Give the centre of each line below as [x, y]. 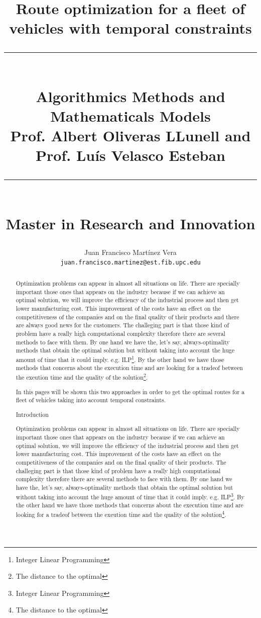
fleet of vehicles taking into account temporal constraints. [91, 400]
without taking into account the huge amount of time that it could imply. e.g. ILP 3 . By [130, 496]
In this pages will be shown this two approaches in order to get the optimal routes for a [130, 391]
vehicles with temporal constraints [130, 28]
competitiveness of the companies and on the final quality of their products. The [121, 462]
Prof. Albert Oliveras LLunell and [130, 136]
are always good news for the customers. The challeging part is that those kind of [122, 325]
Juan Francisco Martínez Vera [130, 252]
